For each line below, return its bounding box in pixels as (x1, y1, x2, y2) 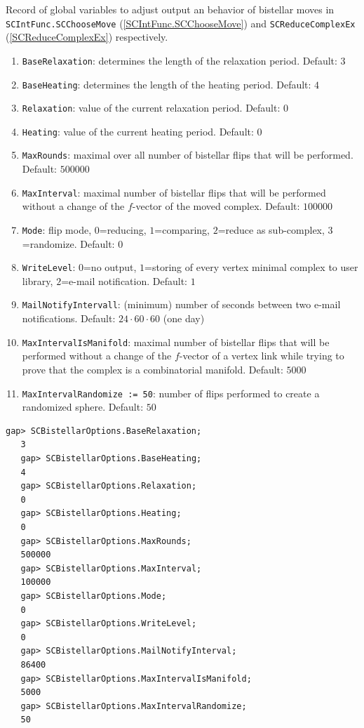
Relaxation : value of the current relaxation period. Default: (22, 100, 281, 115)
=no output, (83, 260, 137, 274)
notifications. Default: (22, 311, 116, 326)
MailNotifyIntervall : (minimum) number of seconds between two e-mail (22, 297, 341, 312)
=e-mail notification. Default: (61, 273, 188, 288)
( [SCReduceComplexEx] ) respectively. (6, 29, 168, 44)
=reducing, (99, 222, 147, 237)
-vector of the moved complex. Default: (132, 199, 300, 213)
